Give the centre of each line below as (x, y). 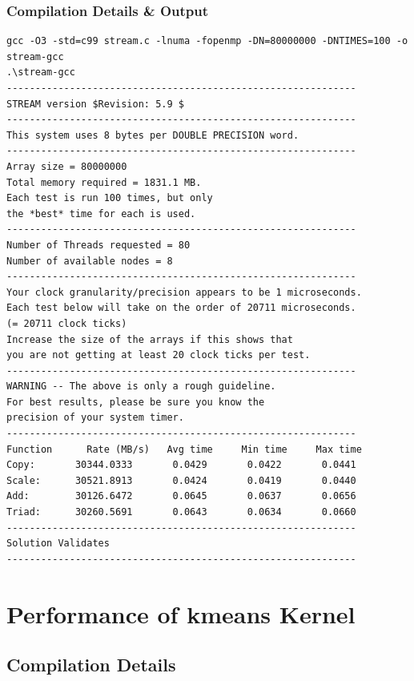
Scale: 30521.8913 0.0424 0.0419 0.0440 (181, 480)
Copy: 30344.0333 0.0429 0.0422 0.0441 (181, 465)
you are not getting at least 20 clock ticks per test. (159, 355)
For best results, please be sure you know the (136, 402)
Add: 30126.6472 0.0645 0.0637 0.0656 (181, 496)
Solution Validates (58, 544)
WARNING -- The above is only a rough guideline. (141, 387)
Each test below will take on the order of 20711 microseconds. (181, 308)
